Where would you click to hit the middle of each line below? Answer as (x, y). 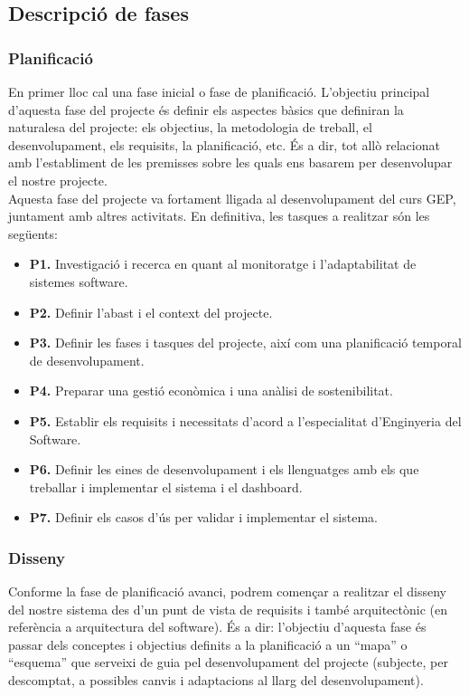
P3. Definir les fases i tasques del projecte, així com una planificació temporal (245, 343)
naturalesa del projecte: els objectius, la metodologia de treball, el (190, 127)
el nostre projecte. (58, 180)
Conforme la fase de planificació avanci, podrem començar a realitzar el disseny (227, 591)
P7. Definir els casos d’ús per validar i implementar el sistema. (203, 517)
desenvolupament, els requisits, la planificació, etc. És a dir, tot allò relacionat (224, 144)
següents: (33, 233)
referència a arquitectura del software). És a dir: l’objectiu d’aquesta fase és (217, 627)
